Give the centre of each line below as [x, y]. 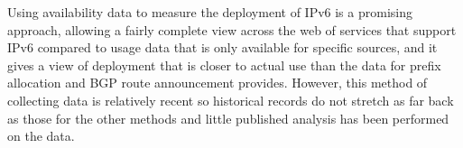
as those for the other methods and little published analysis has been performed [228, 118]
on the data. [41, 136]
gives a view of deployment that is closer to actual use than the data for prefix [224, 65]
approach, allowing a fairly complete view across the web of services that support [232, 29]
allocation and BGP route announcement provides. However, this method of [218, 83]
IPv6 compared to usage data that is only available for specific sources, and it [222, 47]
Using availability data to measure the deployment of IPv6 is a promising [210, 12]
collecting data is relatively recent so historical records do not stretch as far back [231, 100]
